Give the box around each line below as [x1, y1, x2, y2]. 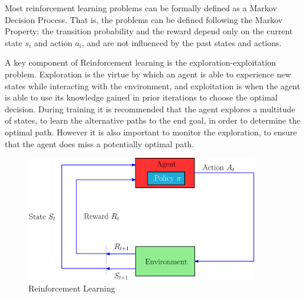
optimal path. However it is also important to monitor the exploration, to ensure [5, 125, 297, 138]
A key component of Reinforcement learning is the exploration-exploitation [5, 56, 276, 69]
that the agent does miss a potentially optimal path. [5, 137, 194, 150]
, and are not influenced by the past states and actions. [82, 36, 282, 48]
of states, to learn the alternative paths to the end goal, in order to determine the [5, 114, 301, 127]
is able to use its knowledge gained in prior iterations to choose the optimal [5, 91, 278, 103]
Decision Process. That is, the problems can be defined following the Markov [5, 13, 283, 25]
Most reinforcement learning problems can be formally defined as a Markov [5, 2, 277, 14]
